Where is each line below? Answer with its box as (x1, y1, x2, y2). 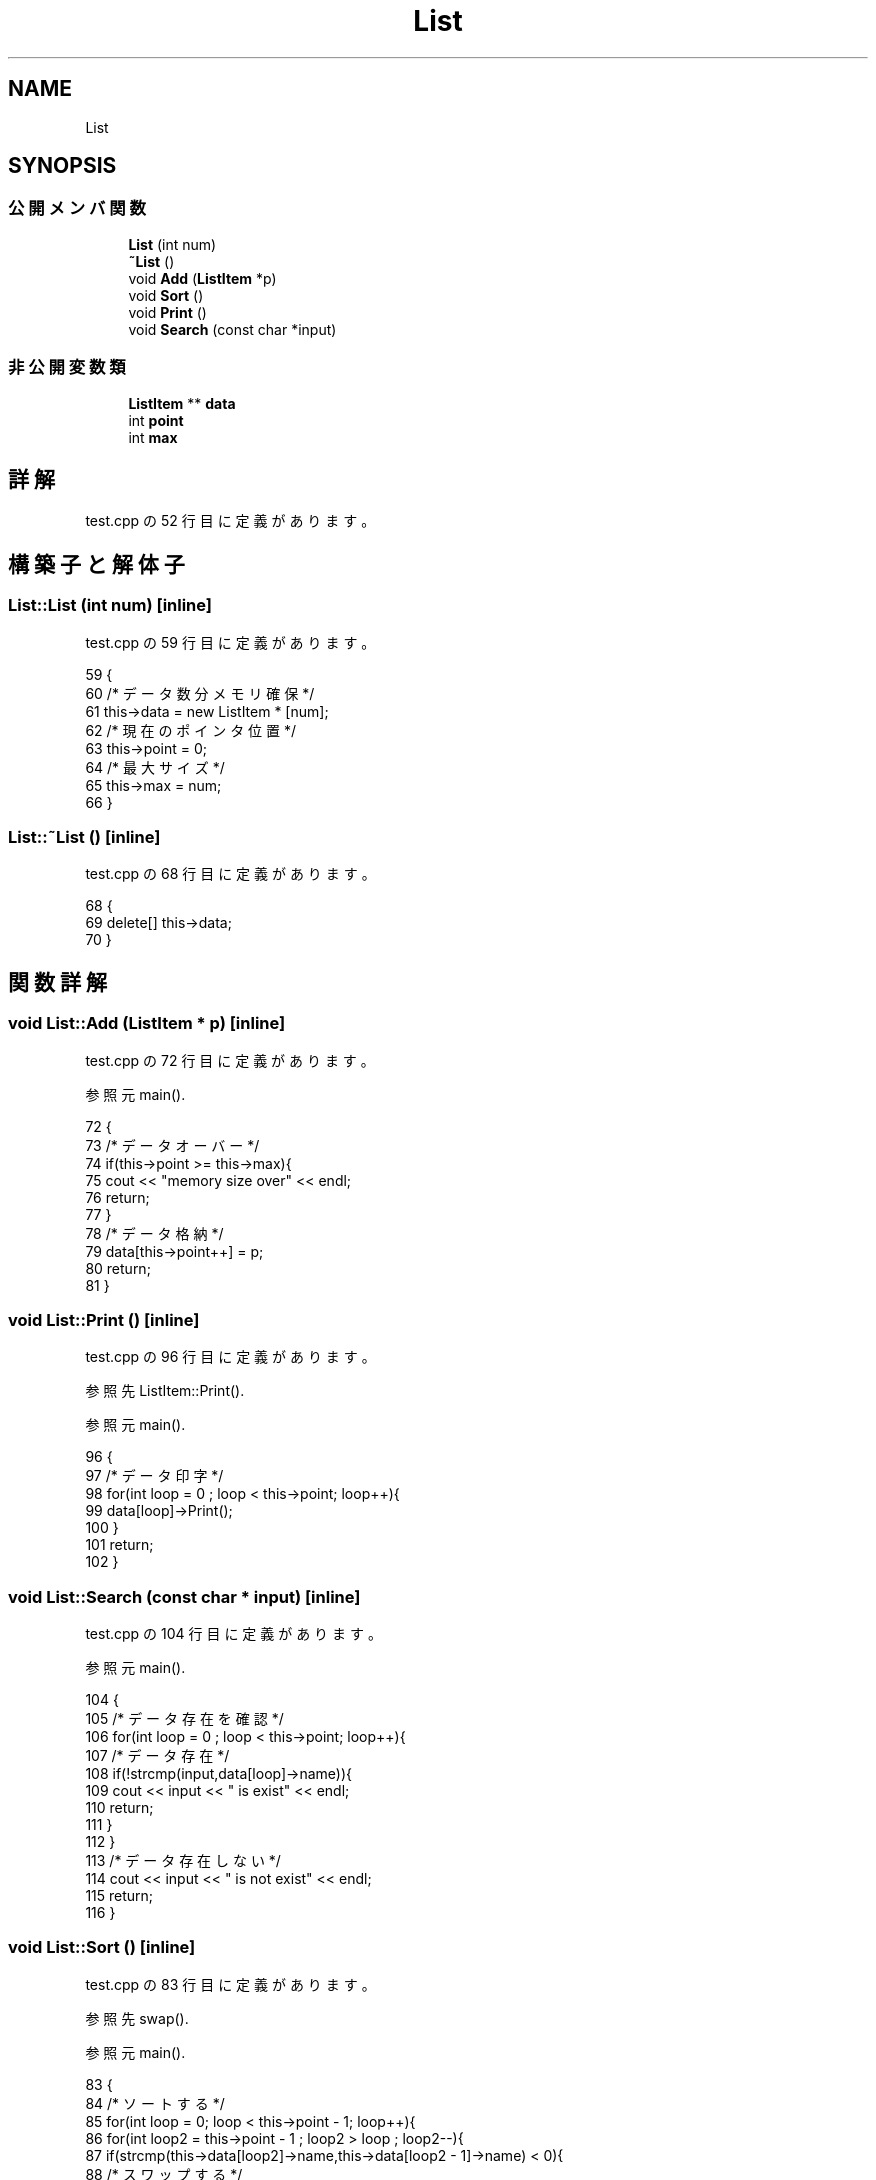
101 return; (85, 1536, 154, 1554)
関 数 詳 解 (8, 969, 107, 995)
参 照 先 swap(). (85, 2009, 189, 2027)
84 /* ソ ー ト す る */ (85, 2094, 225, 2112)
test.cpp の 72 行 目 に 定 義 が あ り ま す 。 (85, 1051, 375, 1069)
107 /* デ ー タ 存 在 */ (85, 1747, 230, 1765)
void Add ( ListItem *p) (128, 269, 277, 287)
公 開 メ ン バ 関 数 (8, 198, 146, 219)
